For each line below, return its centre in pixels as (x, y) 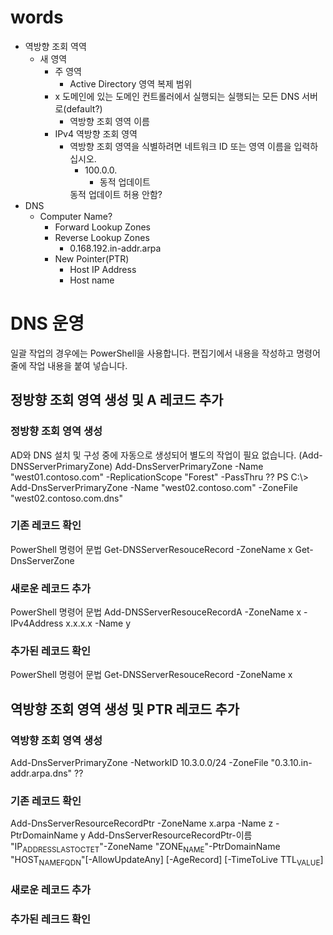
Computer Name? (76, 216)
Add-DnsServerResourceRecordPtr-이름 (170, 835)
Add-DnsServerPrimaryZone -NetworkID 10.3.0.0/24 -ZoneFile (139, 763)
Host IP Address (103, 269)
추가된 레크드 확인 (51, 919)
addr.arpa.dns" (41, 773)
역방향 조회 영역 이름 (109, 121)
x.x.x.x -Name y (98, 623)
